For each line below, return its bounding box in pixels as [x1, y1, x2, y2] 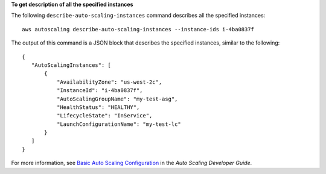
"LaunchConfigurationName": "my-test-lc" [56, 120, 181, 128]
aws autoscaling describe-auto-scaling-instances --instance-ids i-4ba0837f [22, 26, 255, 33]
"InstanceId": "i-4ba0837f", [56, 87, 143, 94]
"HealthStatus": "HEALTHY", [56, 104, 140, 111]
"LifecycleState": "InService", [56, 112, 153, 119]
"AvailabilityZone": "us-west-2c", [56, 78, 162, 85]
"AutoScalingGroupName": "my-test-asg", [56, 95, 178, 102]
